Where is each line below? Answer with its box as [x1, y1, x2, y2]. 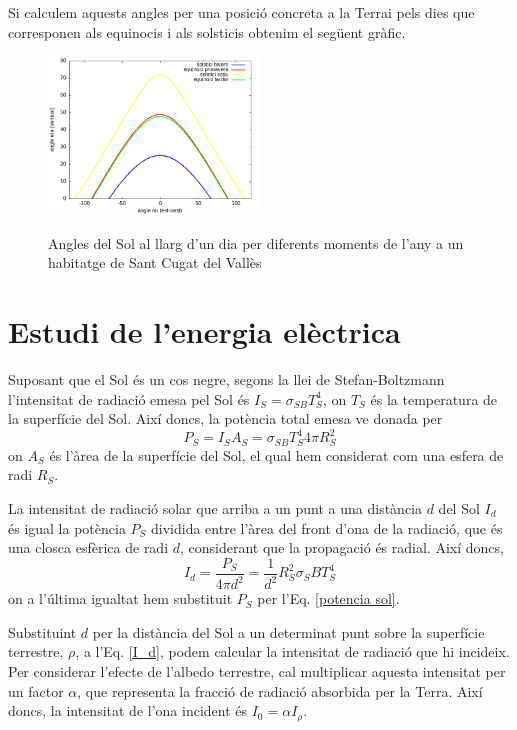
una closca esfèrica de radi [8, 537, 169, 558]
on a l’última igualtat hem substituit [8, 588, 233, 609]
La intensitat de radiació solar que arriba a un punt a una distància [8, 498, 423, 519]
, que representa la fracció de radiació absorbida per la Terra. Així [77, 680, 483, 701]
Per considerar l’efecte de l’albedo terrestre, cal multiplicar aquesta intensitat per [8, 660, 506, 681]
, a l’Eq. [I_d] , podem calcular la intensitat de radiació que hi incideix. [75, 641, 510, 662]
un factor [8, 680, 64, 701]
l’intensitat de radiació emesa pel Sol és [8, 388, 250, 409]
